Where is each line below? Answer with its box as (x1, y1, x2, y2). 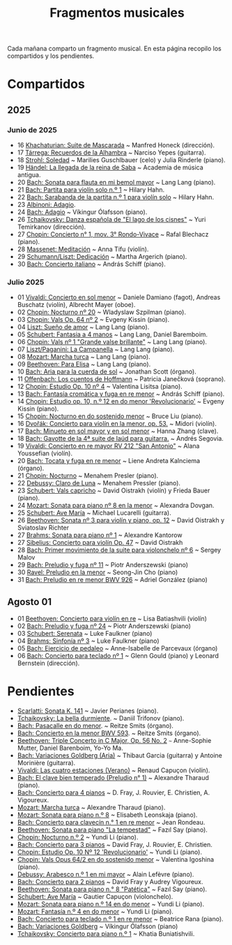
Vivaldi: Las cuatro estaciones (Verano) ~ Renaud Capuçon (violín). (17, 766, 210, 774)
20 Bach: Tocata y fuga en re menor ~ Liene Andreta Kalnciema (17, 457, 201, 465)
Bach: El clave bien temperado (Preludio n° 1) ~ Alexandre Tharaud (17, 774, 209, 782)
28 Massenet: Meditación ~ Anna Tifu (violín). (17, 245, 149, 253)
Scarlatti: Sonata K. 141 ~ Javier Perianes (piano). (17, 706, 159, 715)
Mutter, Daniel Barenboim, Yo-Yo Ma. (17, 744, 123, 753)
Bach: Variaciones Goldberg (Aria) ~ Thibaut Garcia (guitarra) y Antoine (17, 751, 223, 760)
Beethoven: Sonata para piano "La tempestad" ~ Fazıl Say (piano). (17, 825, 208, 834)
